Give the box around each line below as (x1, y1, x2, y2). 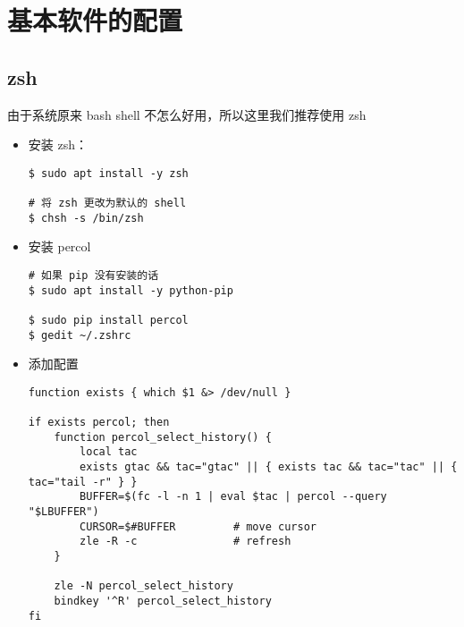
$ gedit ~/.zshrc (28, 328, 131, 342)
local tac (80, 445, 138, 459)
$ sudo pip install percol (28, 313, 189, 326)
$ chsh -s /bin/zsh (28, 211, 144, 225)
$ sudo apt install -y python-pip (28, 284, 233, 297)
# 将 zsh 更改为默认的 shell (28, 197, 187, 210)
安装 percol (28, 237, 91, 256)
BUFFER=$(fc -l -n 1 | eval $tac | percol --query (80, 490, 387, 504)
